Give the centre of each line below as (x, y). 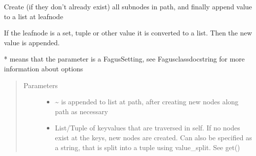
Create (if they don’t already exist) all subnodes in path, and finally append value (128, 6)
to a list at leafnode (34, 16)
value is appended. (32, 42)
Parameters (40, 85)
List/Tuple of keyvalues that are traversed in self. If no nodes (147, 128)
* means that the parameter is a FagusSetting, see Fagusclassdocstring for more (125, 59)
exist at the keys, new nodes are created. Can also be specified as (153, 137)
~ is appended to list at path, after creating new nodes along (147, 102)
